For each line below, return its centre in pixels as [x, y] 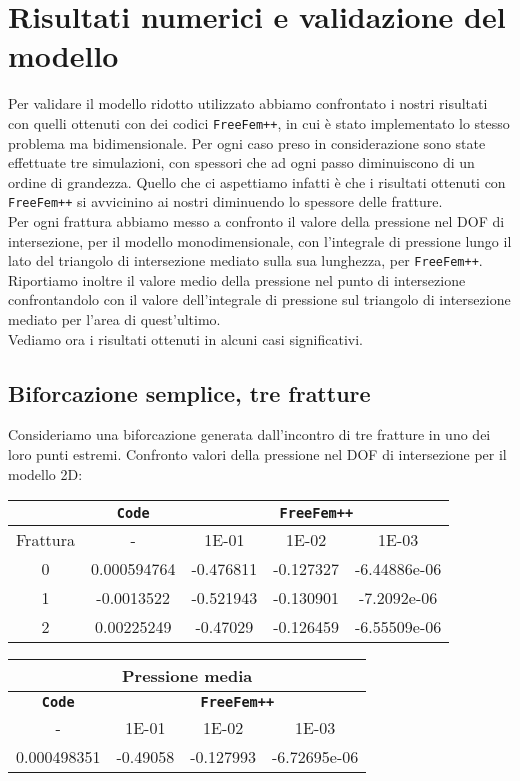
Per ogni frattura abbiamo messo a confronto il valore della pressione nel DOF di [256, 221]
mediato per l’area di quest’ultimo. [114, 319]
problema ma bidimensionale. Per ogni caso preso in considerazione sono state [247, 142]
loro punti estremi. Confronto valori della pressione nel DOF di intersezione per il [257, 454]
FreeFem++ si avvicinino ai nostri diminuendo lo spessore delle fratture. [225, 201]
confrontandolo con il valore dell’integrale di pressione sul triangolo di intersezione [259, 299]
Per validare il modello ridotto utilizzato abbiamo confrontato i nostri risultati [248, 103]
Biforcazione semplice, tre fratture [189, 392]
